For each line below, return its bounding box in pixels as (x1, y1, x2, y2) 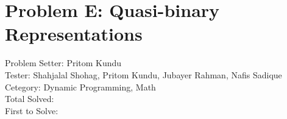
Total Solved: (5, 92, 54, 105)
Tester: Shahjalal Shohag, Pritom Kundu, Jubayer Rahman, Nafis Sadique (5, 68, 282, 81)
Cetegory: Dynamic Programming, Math (5, 80, 156, 93)
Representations (5, 21, 143, 46)
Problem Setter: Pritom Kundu (5, 56, 122, 69)
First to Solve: (5, 104, 58, 117)
